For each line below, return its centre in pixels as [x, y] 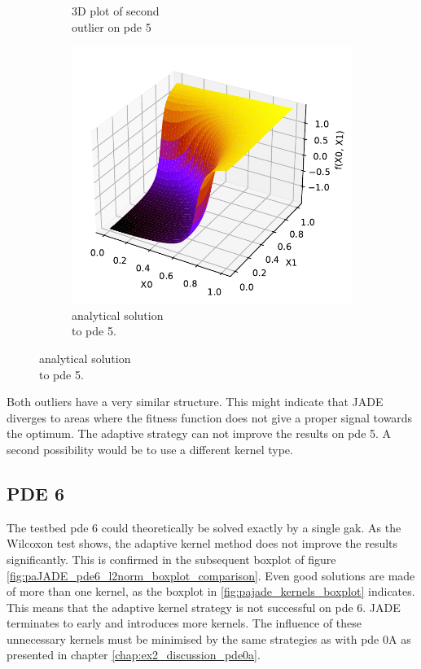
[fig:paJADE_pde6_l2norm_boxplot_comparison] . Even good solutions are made [211, 575]
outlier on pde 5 [112, 26]
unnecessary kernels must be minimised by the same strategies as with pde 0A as [209, 638]
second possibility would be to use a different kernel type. [150, 449]
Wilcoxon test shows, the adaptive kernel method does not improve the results [202, 543]
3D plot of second [116, 11]
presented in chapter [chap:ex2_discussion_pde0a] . [134, 655]
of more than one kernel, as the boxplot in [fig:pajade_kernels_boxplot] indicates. [211, 591]
